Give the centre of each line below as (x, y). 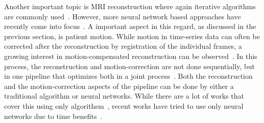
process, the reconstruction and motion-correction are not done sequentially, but (129, 66)
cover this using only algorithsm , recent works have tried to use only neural (124, 105)
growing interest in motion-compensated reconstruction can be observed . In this (131, 56)
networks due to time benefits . (53, 116)
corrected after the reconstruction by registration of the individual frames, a (123, 46)
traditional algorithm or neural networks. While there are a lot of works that (124, 96)
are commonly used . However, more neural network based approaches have (123, 16)
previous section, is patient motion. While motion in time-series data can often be (132, 36)
